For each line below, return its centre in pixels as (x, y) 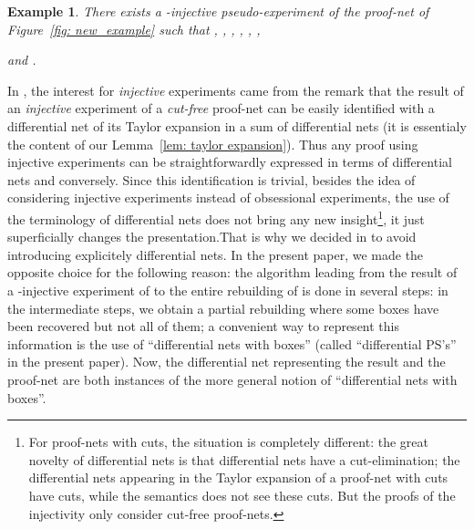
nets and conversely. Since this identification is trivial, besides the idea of (211, 179)
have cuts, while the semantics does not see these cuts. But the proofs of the (242, 495)
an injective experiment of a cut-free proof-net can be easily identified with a (221, 108)
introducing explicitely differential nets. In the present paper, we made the (216, 254)
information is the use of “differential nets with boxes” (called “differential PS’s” (232, 343)
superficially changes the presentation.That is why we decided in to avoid (212, 237)
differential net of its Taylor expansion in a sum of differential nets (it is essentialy (237, 125)
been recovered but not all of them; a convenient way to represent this (203, 326)
